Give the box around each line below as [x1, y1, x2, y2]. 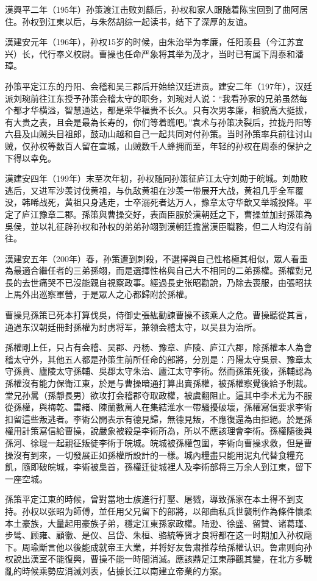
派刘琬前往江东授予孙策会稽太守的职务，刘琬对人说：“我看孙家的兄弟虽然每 [5, 91, 308, 104]
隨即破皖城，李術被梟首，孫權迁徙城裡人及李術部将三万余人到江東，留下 [21, 460, 312, 473]
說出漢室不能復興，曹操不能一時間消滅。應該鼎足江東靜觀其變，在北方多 [13, 552, 304, 565]
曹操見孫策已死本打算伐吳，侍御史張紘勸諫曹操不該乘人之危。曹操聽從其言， [5, 308, 312, 321]
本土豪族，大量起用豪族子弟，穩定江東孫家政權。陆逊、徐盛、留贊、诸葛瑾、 [5, 516, 312, 529]
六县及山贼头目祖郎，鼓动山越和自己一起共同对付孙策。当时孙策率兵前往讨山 [5, 127, 312, 140]
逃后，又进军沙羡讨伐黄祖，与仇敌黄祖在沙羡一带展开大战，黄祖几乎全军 [5, 184, 295, 196]
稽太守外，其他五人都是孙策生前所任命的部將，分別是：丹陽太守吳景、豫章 [5, 352, 304, 365]
